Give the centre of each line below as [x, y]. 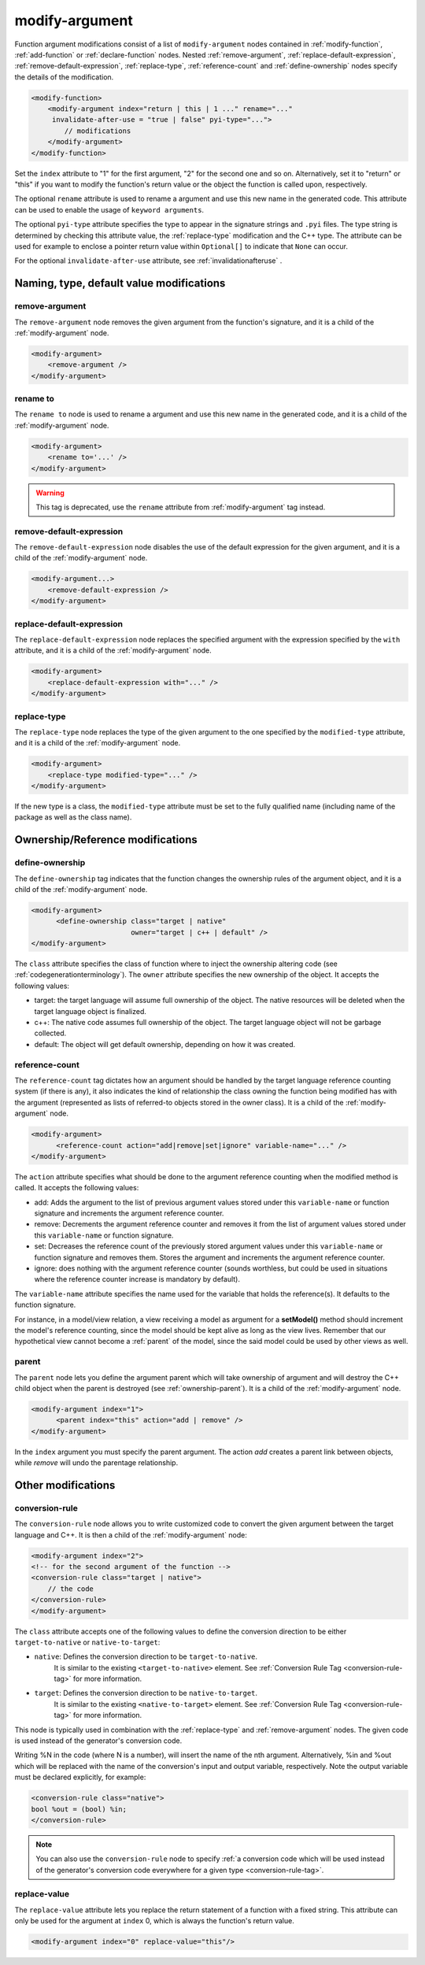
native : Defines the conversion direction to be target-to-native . [146, 1656]
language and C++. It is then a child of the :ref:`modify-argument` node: [131, 1534]
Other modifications [65, 1485]
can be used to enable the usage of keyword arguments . [109, 209]
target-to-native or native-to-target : [87, 1642]
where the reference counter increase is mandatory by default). [137, 1279]
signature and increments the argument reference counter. [129, 1213]
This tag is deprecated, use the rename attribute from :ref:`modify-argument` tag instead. [181, 507]
